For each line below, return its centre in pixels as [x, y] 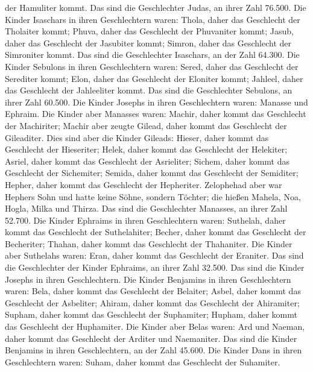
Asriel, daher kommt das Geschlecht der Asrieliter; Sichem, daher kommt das [147, 161]
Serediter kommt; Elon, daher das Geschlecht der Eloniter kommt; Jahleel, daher [154, 78]
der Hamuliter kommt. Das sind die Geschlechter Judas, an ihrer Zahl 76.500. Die [156, 7]
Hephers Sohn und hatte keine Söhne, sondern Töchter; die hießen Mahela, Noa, [153, 196]
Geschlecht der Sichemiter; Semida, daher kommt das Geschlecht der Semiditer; [152, 173]
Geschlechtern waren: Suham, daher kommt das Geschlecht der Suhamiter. [143, 361]
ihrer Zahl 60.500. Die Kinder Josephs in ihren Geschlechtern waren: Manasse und [156, 102]
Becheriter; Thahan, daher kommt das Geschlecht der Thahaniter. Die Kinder [149, 243]
